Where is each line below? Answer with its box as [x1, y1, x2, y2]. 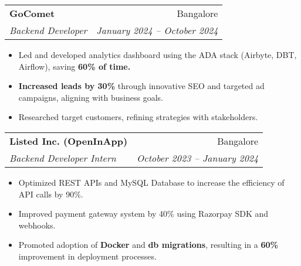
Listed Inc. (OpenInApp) [9, 134, 128, 148]
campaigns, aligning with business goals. [18, 91, 163, 103]
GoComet [9, 6, 55, 20]
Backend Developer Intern [9, 151, 116, 165]
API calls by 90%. [18, 187, 83, 200]
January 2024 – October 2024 [96, 23, 218, 37]
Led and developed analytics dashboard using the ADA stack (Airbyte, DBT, [18, 49, 297, 60]
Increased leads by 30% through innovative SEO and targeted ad [18, 80, 265, 92]
